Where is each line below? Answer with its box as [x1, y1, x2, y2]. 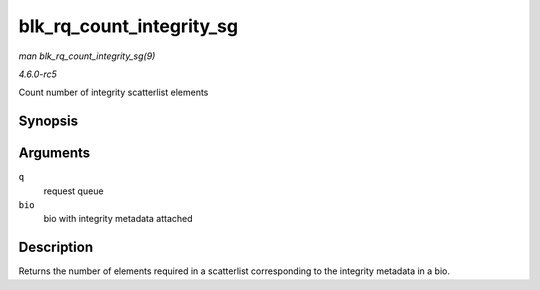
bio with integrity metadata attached [43, 213, 194, 225]
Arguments [18, 145, 91, 162]
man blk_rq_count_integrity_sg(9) [18, 50, 156, 62]
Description [18, 239, 94, 256]
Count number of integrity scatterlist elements [18, 86, 209, 99]
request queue [43, 185, 104, 197]
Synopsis [18, 113, 79, 130]
